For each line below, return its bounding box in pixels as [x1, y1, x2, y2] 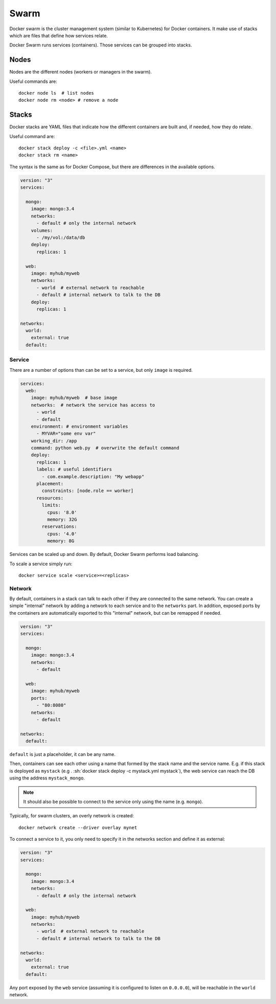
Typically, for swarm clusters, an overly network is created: [9, 813, 134, 819]
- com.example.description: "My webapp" [41, 474, 145, 479]
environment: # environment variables [31, 423, 128, 429]
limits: [41, 502, 61, 508]
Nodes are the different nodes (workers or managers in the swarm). [9, 69, 152, 75]
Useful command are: [9, 133, 55, 139]
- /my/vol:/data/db [36, 234, 85, 240]
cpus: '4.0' [47, 531, 77, 537]
